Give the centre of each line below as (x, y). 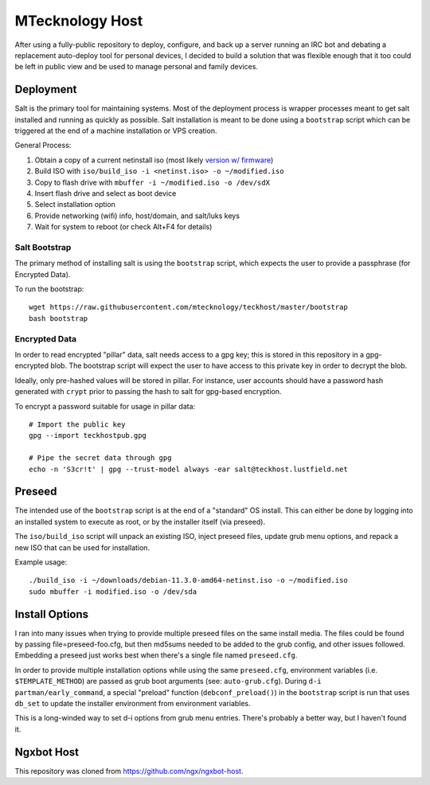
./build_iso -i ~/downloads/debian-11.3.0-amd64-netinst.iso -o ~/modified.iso (188, 580)
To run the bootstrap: (49, 289)
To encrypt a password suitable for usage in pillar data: (105, 406)
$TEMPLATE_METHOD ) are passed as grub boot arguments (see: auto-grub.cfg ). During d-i (168, 682)
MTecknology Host (79, 21)
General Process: (43, 145)
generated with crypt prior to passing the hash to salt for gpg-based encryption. (148, 392)
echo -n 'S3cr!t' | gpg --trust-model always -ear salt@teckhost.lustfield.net (188, 469)
